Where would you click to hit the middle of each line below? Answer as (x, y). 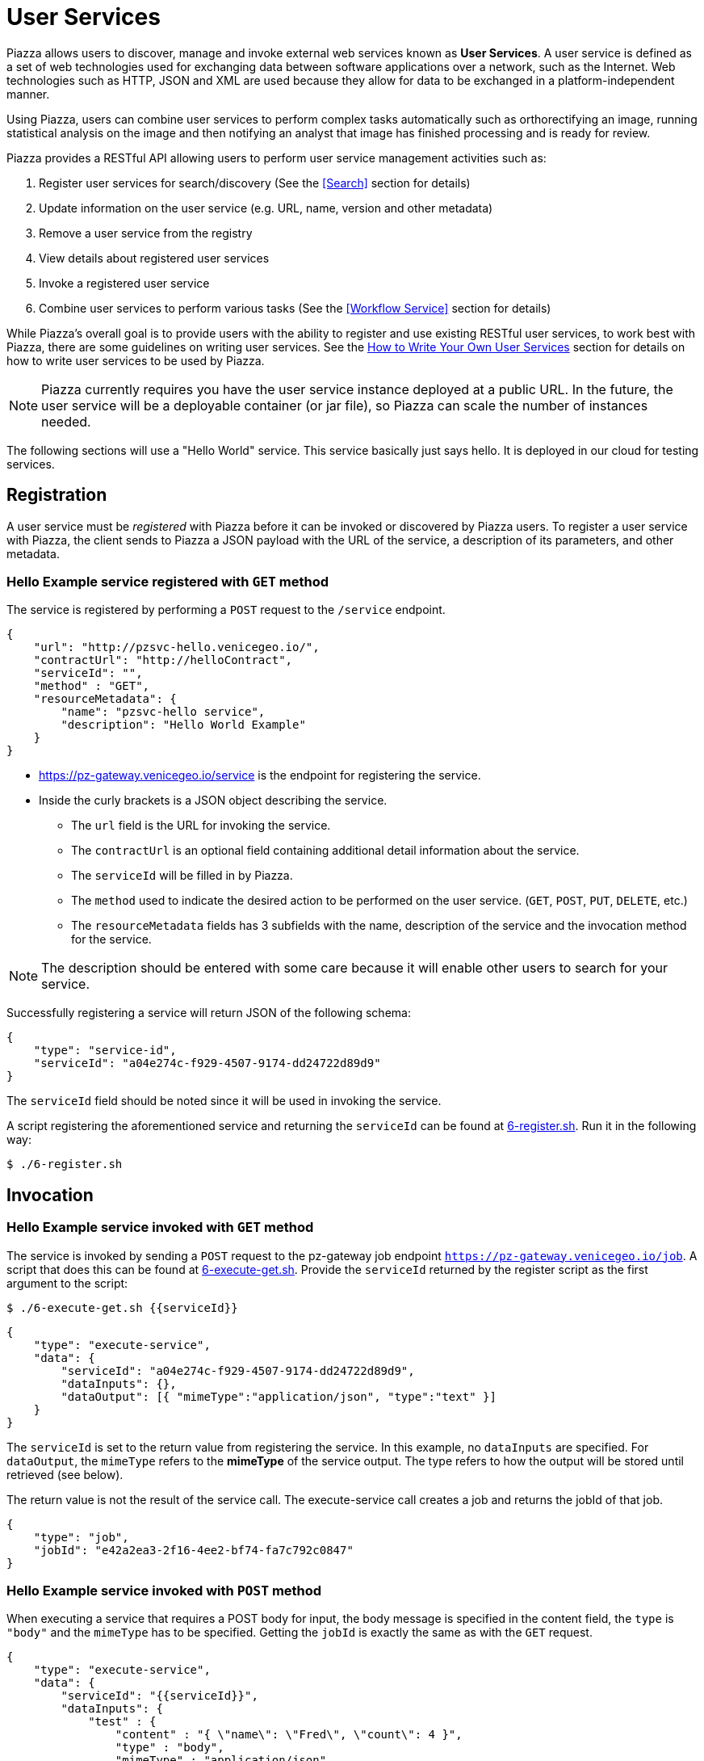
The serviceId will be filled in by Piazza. (182, 876)
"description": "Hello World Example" (183, 725)
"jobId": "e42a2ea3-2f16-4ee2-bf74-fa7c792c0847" (193, 1550)
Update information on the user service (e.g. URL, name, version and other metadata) (266, 208)
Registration (57, 495)
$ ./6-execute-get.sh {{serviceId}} (122, 1307)
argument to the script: (67, 1283)
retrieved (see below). (65, 1474)
